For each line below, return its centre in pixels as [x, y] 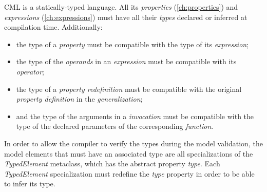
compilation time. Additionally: [53, 27]
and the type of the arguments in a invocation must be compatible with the [135, 116]
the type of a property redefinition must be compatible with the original [129, 89]
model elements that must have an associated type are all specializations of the [129, 153]
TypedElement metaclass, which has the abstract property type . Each [112, 164]
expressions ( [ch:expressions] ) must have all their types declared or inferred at [126, 17]
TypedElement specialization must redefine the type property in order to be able [129, 173]
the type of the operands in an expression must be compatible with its [126, 61]
